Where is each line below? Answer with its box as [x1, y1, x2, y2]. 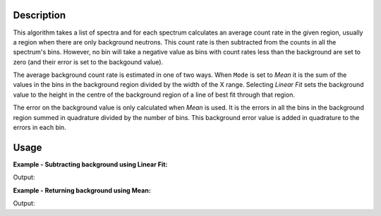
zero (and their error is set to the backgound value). [13, 57, 164, 66]
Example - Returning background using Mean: [13, 186, 151, 194]
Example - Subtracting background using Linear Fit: [13, 160, 168, 169]
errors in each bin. [13, 124, 66, 132]
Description [13, 9, 66, 21]
